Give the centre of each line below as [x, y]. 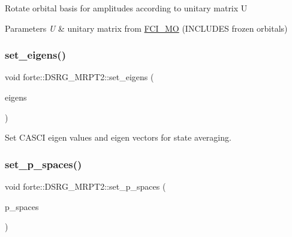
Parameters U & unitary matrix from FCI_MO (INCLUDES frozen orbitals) [146, 28]
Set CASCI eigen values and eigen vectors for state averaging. [118, 137]
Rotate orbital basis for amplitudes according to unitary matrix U [126, 8]
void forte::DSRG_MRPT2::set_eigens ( [79, 77]
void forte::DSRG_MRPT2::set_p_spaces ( [85, 186]
